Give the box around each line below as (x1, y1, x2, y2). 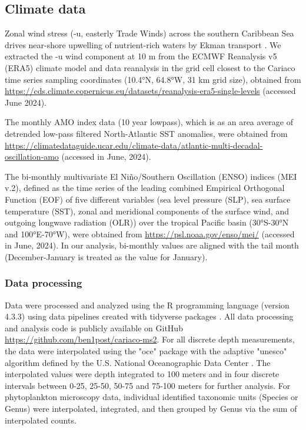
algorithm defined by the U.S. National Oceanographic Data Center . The (5, 356, 271, 368)
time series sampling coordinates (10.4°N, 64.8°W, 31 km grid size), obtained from (5, 73, 301, 85)
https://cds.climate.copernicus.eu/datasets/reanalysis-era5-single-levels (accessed (5, 85, 296, 97)
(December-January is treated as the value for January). (5, 250, 208, 263)
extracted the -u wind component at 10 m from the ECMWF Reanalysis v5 (5, 50, 277, 62)
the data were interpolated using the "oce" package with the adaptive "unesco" (5, 345, 287, 357)
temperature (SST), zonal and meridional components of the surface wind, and (5, 204, 289, 217)
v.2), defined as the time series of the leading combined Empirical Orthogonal (5, 182, 285, 194)
